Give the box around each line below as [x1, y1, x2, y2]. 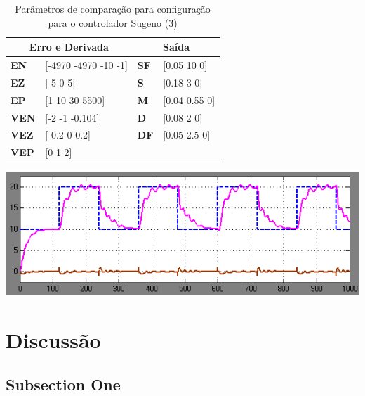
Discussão [6, 325, 101, 354]
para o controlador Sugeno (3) [48, 15, 178, 30]
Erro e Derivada [29, 39, 109, 54]
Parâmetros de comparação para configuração [15, 1, 211, 15]
